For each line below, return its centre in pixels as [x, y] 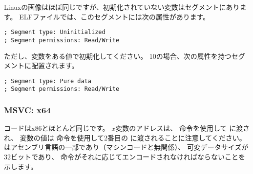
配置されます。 [55, 65]
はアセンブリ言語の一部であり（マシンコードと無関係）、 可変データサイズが [126, 147]
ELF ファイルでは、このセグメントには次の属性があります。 [115, 16]
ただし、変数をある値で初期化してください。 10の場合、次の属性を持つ [118, 56]
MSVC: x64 [27, 110]
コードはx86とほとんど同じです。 [57, 128]
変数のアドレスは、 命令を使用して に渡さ [183, 128]
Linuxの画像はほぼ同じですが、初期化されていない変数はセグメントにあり [122, 7]
